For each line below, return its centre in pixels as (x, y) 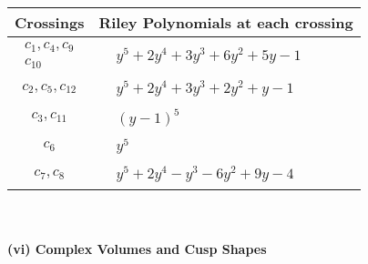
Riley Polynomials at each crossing (226, 22)
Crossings (50, 22)
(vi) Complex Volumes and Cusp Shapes (137, 248)
